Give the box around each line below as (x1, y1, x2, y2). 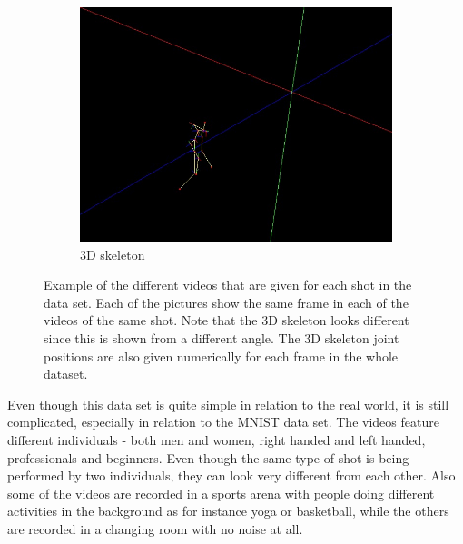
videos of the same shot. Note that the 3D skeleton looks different (44, 311, 409, 330)
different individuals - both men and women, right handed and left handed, (7, 430, 426, 449)
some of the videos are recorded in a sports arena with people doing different (7, 483, 435, 502)
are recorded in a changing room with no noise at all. (7, 519, 303, 538)
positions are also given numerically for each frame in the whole (44, 346, 399, 365)
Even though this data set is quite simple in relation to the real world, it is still (7, 394, 449, 413)
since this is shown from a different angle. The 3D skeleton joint (44, 328, 399, 347)
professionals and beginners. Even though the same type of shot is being (7, 448, 409, 467)
